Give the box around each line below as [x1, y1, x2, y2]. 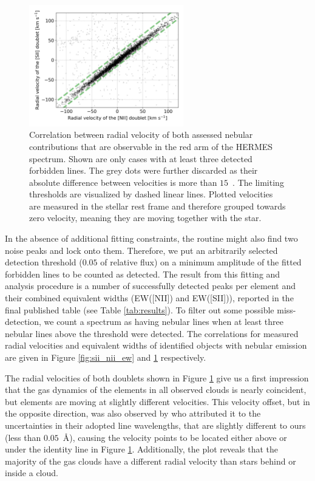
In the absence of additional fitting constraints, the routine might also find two [5, 232, 298, 245]
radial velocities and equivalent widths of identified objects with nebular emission [5, 339, 307, 352]
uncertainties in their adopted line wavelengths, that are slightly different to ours [5, 418, 306, 431]
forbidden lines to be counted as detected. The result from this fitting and [5, 267, 280, 280]
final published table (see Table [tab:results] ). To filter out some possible [5, 303, 274, 316]
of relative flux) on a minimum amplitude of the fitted [100, 256, 302, 268]
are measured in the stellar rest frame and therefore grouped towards [29, 199, 286, 212]
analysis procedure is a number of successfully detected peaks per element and [5, 279, 296, 292]
